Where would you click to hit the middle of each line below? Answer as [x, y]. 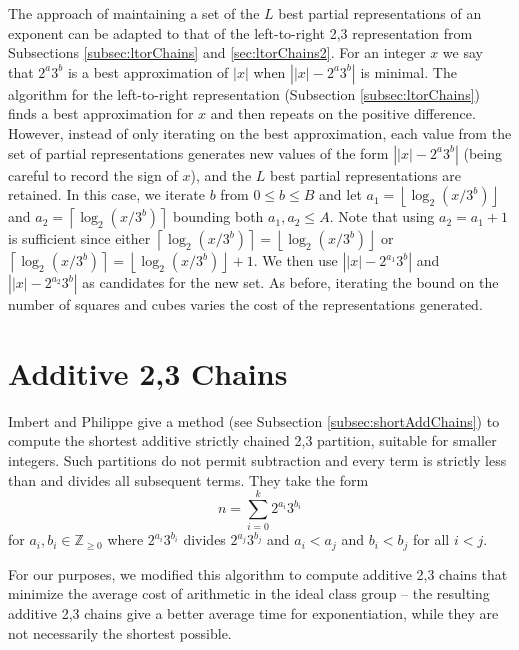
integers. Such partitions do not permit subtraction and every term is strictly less [257, 460]
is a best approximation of [148, 71]
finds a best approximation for [101, 113]
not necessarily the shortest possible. [120, 632]
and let [340, 194]
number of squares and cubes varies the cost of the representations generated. [245, 304]
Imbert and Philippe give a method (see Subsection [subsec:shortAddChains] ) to [254, 420]
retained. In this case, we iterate [106, 194]
